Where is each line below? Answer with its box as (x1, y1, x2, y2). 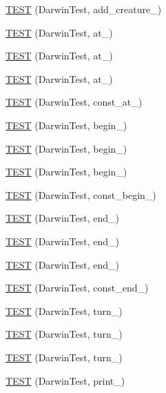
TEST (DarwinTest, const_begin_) (6, 187, 156, 202)
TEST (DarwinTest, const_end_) (6, 280, 149, 295)
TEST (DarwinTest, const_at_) (6, 95, 143, 109)
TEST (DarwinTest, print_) (6, 373, 125, 387)
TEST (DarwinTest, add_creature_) (6, 2, 162, 16)
